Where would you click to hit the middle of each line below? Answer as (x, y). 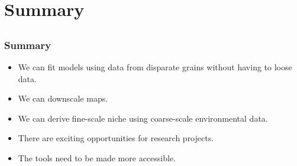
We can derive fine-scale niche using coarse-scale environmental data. (143, 118)
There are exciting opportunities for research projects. (116, 138)
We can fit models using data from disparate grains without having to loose (155, 67)
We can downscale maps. (63, 98)
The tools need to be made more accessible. (97, 158)
